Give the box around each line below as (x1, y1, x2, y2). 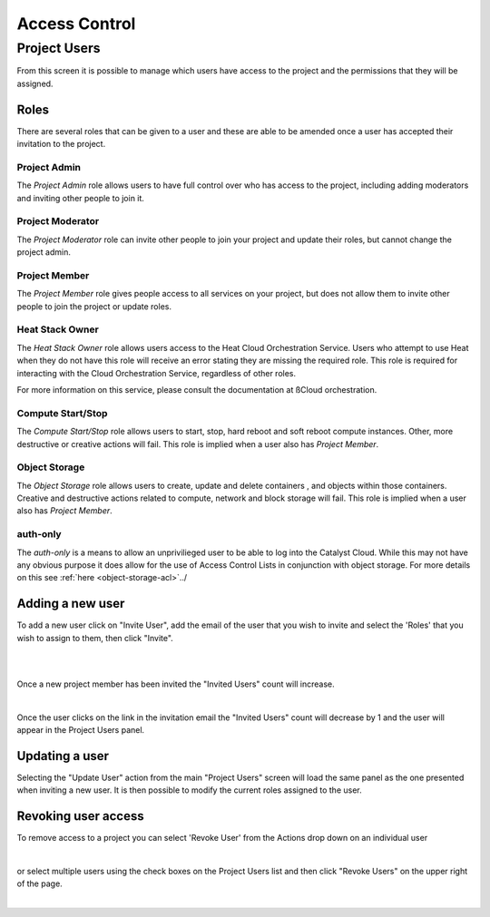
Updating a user (16, 748, 109, 764)
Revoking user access (16, 808, 144, 824)
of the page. (16, 878, 63, 889)
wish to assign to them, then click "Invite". (16, 632, 174, 643)
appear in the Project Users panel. (16, 725, 145, 735)
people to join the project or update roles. (16, 300, 172, 312)
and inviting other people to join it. (16, 192, 145, 203)
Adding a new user (16, 596, 125, 611)
